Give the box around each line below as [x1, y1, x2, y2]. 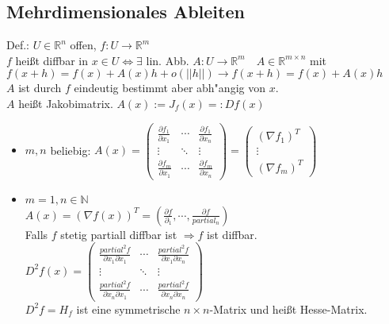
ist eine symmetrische [76, 300, 181, 317]
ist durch [18, 79, 62, 96]
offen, [70, 37, 97, 53]
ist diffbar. [207, 226, 257, 242]
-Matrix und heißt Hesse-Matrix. [209, 300, 368, 317]
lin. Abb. [146, 52, 189, 68]
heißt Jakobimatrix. [18, 94, 113, 111]
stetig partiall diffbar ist [60, 226, 177, 242]
